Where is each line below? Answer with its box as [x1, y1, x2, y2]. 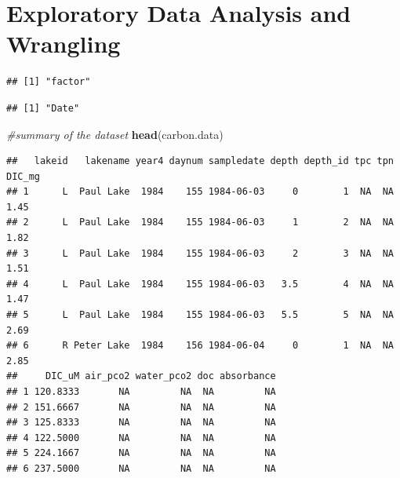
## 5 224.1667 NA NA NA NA [6, 447, 276, 459]
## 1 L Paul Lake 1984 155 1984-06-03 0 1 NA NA [6, 186, 394, 198]
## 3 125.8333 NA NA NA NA [6, 417, 276, 429]
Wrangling [6, 27, 121, 60]
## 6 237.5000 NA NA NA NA [6, 462, 276, 474]
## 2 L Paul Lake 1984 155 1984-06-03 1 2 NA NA [6, 217, 394, 228]
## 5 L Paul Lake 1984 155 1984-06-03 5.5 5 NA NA [6, 309, 394, 321]
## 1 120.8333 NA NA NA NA [6, 386, 276, 397]
